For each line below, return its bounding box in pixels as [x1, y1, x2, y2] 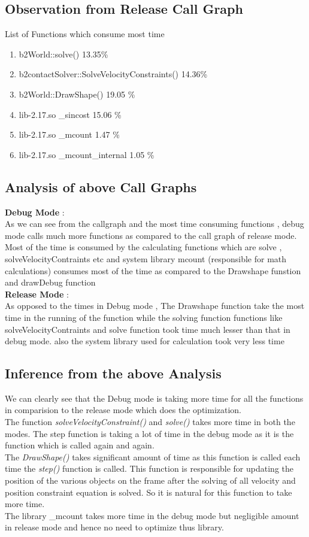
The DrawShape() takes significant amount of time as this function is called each [5, 450, 301, 463]
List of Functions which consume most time [5, 28, 165, 40]
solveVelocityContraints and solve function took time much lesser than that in [5, 323, 290, 335]
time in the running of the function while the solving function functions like [5, 311, 283, 323]
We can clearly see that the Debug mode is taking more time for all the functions [5, 392, 304, 404]
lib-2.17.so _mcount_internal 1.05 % [19, 148, 154, 160]
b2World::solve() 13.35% [19, 47, 108, 60]
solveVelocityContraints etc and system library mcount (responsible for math [5, 252, 287, 265]
